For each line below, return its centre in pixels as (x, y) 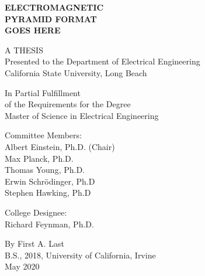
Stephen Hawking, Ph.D (48, 192)
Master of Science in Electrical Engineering (82, 115)
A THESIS (24, 50)
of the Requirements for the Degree (68, 104)
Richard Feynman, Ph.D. (49, 224)
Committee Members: (43, 135)
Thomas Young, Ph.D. (45, 170)
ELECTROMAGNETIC (54, 7)
